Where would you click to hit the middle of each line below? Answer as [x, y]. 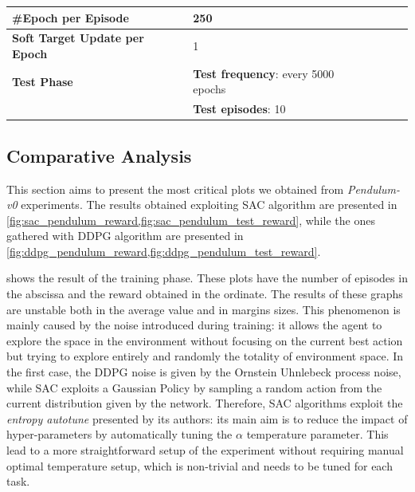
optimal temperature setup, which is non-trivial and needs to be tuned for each [200, 465]
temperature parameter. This [317, 434]
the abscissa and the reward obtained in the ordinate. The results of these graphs [205, 294]
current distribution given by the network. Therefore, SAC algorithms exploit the [205, 403]
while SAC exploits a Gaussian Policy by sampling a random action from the [194, 387]
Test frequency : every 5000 [264, 73]
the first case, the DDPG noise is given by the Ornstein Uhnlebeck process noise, [204, 372]
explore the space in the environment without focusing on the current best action [205, 340]
